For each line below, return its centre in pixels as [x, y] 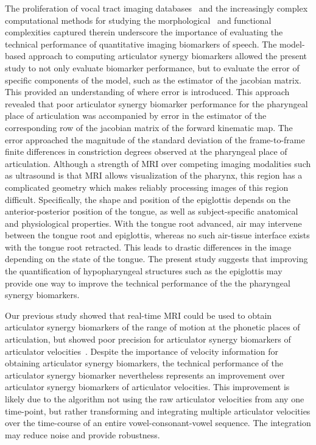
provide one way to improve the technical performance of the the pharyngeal [148, 283]
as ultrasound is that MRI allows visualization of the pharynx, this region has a [154, 175]
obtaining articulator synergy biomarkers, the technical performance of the [144, 363]
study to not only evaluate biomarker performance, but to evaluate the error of [152, 67]
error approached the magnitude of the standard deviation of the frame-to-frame [155, 139]
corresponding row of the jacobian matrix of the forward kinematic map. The [149, 127]
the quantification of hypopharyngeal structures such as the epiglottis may [144, 271]
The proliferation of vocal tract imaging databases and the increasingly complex [156, 8]
